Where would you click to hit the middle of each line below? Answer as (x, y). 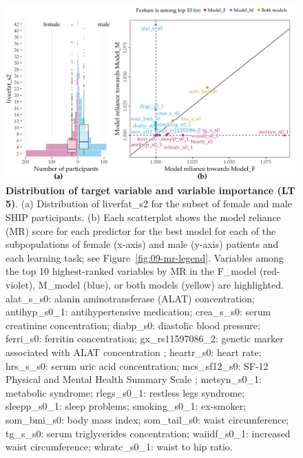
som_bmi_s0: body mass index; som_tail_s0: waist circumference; (147, 419)
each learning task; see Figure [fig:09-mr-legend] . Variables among (145, 257)
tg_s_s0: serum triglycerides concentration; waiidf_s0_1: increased (148, 433)
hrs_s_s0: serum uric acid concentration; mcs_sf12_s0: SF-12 (137, 365)
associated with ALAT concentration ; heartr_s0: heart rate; (134, 352)
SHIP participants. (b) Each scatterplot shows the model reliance (143, 217)
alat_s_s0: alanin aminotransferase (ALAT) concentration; (130, 298)
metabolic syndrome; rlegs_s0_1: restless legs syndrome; (125, 392)
